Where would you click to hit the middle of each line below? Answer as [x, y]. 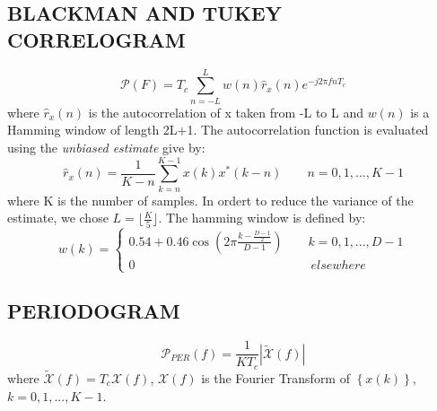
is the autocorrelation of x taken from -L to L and [226, 112]
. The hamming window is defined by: [262, 218]
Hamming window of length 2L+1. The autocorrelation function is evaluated [218, 130]
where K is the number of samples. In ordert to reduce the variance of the [210, 200]
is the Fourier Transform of [275, 378]
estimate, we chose [58, 218]
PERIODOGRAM [94, 311]
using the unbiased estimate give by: [106, 147]
